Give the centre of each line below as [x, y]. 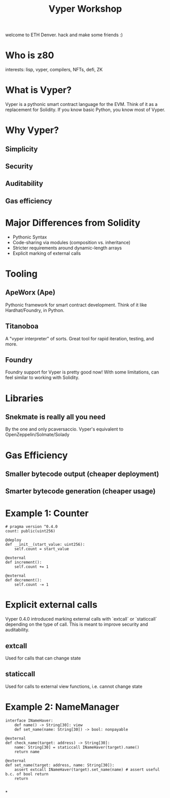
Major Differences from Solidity [73, 223]
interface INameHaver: [29, 721]
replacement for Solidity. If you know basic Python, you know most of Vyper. [85, 110]
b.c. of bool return [27, 774]
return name [27, 752]
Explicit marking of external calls [47, 253]
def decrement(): [24, 580]
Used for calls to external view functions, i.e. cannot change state [74, 686]
